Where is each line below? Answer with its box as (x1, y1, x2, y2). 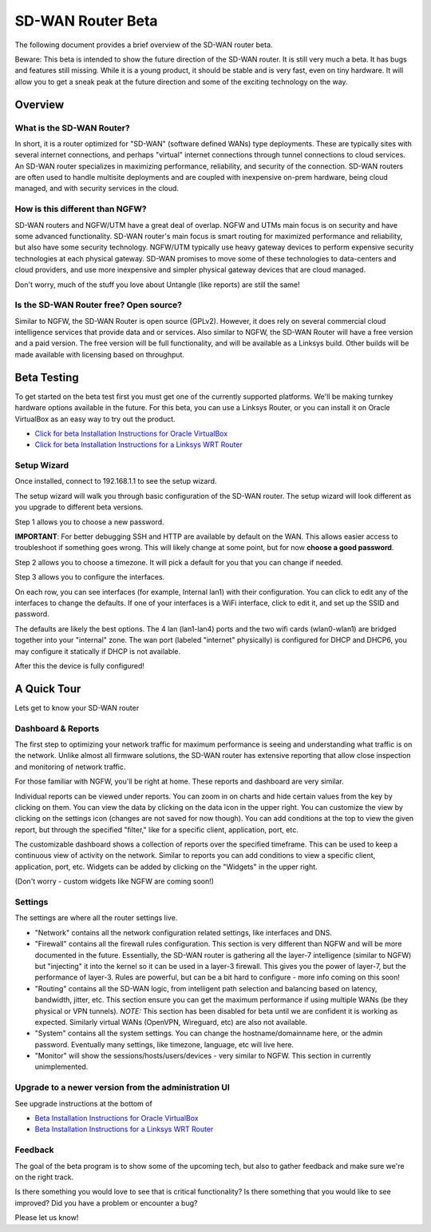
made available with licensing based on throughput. (14, 349, 185, 359)
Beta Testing (14, 370, 79, 384)
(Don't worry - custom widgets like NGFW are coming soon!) (14, 876, 215, 887)
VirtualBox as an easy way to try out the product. (14, 414, 176, 424)
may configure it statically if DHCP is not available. (14, 646, 181, 656)
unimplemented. (34, 1062, 89, 1071)
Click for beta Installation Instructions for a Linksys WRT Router (34, 440, 243, 449)
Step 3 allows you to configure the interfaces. (14, 572, 165, 582)
